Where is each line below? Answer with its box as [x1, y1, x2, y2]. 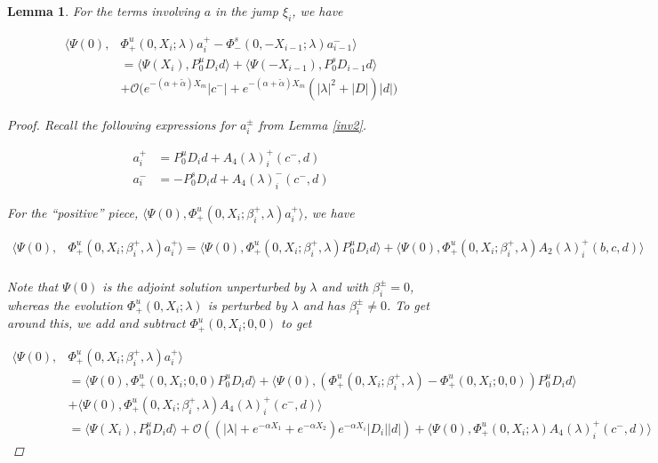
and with [321, 276, 369, 295]
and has [302, 295, 345, 314]
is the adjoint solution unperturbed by [102, 276, 306, 295]
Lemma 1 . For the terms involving [7, 2, 200, 20]
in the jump [215, 2, 278, 20]
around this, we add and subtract [7, 314, 186, 332]
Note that [7, 276, 59, 295]
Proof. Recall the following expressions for [7, 115, 236, 133]
